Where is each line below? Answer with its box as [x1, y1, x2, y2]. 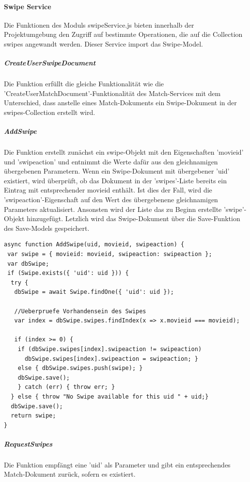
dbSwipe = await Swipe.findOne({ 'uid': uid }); [14, 289, 174, 296]
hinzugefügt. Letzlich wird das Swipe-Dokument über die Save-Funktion [27, 213, 240, 224]
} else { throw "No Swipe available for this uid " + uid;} [11, 393, 209, 400]
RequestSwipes [4, 438, 53, 449]
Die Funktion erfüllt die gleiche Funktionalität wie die [4, 79, 164, 89]
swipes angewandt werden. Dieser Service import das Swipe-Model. [4, 38, 203, 48]
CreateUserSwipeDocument [4, 58, 96, 68]
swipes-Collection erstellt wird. [4, 107, 95, 117]
